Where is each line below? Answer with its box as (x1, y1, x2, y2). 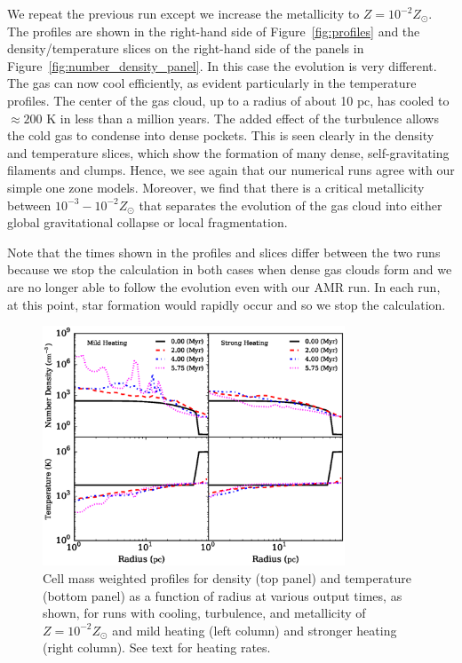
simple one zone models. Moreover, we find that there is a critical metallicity (7, 178, 425, 196)
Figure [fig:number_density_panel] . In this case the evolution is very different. (7, 56, 437, 75)
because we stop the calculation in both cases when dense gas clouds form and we (7, 260, 452, 279)
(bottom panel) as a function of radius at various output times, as (43, 586, 402, 604)
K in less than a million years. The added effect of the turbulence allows (46, 108, 439, 127)
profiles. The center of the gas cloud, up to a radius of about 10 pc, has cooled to (7, 91, 450, 109)
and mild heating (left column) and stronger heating (112, 620, 397, 639)
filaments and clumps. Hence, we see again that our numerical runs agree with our (7, 161, 455, 179)
